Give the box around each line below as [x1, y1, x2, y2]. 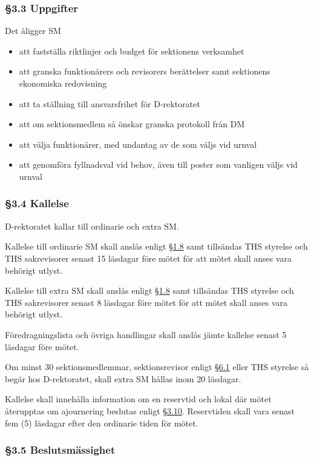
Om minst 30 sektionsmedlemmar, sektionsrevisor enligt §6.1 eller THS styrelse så [5, 360, 309, 373]
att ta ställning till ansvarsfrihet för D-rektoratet [19, 97, 200, 110]
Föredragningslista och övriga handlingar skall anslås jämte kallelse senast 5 [5, 328, 287, 340]
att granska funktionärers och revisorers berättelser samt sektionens [19, 65, 270, 78]
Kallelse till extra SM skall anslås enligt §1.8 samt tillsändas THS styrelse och [5, 284, 294, 297]
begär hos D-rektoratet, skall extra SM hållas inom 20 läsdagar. [5, 372, 241, 385]
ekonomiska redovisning [19, 77, 107, 89]
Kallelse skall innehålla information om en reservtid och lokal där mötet [5, 393, 272, 405]
